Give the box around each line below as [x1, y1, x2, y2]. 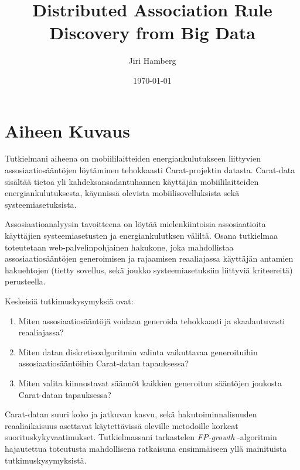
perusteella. [5, 275, 46, 287]
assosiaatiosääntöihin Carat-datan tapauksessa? [18, 357, 189, 369]
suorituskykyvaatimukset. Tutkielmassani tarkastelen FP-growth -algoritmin [5, 431, 277, 443]
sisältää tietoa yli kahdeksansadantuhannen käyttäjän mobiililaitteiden [5, 175, 259, 187]
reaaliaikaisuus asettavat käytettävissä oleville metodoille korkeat [5, 419, 238, 431]
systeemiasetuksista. [5, 198, 77, 210]
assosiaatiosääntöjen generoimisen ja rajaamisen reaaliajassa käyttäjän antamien [5, 252, 294, 265]
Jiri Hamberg [128, 54, 176, 67]
